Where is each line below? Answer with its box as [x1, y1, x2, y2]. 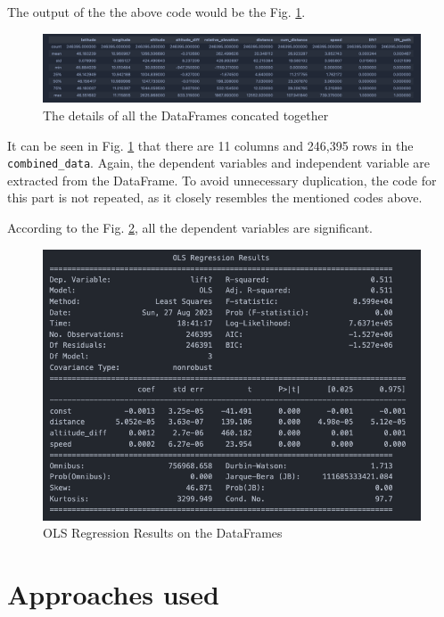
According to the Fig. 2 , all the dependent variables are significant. [7, 218, 373, 237]
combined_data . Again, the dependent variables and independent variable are [7, 153, 431, 172]
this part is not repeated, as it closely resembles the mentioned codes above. [7, 188, 423, 207]
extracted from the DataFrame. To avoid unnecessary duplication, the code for [7, 170, 437, 189]
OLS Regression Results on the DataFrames [43, 523, 283, 542]
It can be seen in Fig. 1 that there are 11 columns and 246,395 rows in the [7, 136, 414, 154]
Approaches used [7, 575, 219, 612]
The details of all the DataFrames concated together [43, 106, 329, 125]
